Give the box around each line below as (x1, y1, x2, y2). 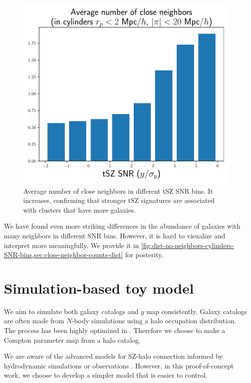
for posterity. (125, 250, 163, 260)
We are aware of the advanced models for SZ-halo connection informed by (4, 351, 223, 361)
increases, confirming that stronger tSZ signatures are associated (23, 195, 215, 205)
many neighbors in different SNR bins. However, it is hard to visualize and (4, 230, 225, 240)
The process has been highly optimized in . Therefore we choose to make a (4, 325, 225, 335)
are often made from (4, 316, 64, 326)
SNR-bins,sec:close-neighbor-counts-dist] (4, 250, 123, 260)
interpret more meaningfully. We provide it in (4, 240, 139, 250)
